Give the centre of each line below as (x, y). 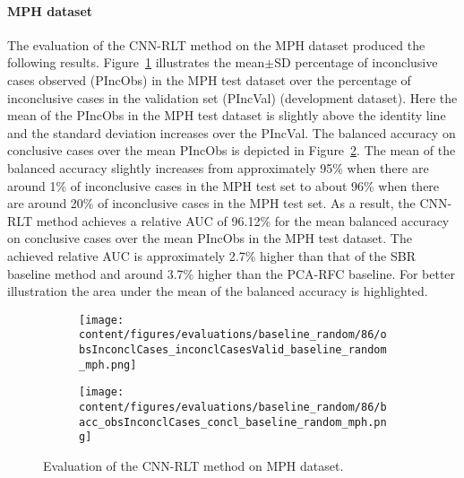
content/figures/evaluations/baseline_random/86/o (233, 335)
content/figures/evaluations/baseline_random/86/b (233, 407)
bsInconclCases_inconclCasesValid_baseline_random (233, 350)
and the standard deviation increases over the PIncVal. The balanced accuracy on (232, 132)
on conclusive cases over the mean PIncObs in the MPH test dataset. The (210, 238)
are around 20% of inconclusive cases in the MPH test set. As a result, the (211, 203)
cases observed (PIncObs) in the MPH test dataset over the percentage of (209, 79)
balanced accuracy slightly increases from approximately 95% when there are (218, 167)
